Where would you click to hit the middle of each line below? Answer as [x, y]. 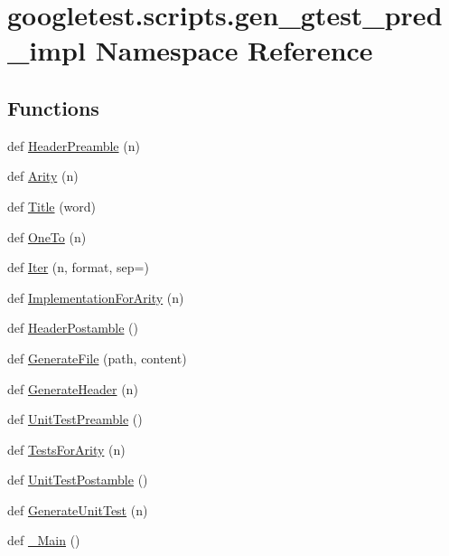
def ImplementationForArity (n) [96, 297]
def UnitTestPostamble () [78, 480]
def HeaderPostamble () [73, 328]
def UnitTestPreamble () [75, 419]
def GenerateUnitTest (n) [78, 509]
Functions [53, 107]
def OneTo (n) [47, 236]
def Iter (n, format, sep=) [78, 267]
